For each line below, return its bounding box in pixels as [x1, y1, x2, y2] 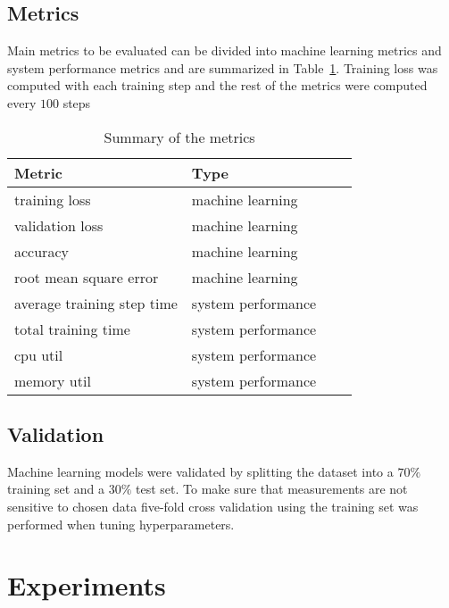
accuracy [14, 240, 69, 262]
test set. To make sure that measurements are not [136, 479, 408, 498]
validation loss [14, 214, 104, 236]
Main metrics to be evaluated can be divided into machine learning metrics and [7, 41, 442, 60]
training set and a [7, 479, 105, 498]
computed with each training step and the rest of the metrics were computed [7, 76, 428, 95]
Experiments [7, 567, 166, 604]
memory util [14, 370, 91, 391]
